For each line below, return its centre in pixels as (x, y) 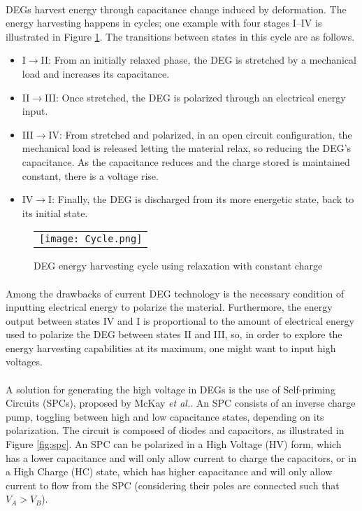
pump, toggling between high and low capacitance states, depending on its (165, 416)
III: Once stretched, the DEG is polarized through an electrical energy (195, 97)
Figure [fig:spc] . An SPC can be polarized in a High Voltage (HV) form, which (174, 444)
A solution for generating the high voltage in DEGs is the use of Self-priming (171, 389)
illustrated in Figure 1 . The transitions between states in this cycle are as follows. (180, 36)
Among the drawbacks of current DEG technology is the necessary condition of (175, 293)
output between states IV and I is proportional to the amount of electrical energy (180, 320)
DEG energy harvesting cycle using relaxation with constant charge (178, 266)
